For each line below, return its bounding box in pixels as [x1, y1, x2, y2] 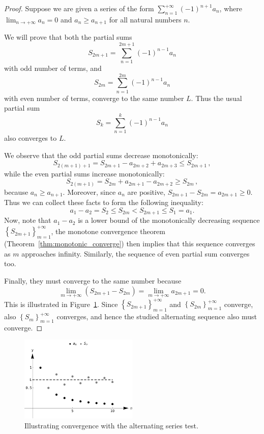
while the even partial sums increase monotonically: [4, 168, 165, 178]
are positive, [127, 186, 165, 197]
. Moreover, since [63, 186, 116, 197]
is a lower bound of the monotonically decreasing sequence [78, 215, 260, 225]
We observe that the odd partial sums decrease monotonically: [4, 149, 198, 160]
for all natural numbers [109, 14, 182, 24]
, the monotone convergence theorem [51, 225, 165, 236]
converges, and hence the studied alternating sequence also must [56, 311, 257, 322]
